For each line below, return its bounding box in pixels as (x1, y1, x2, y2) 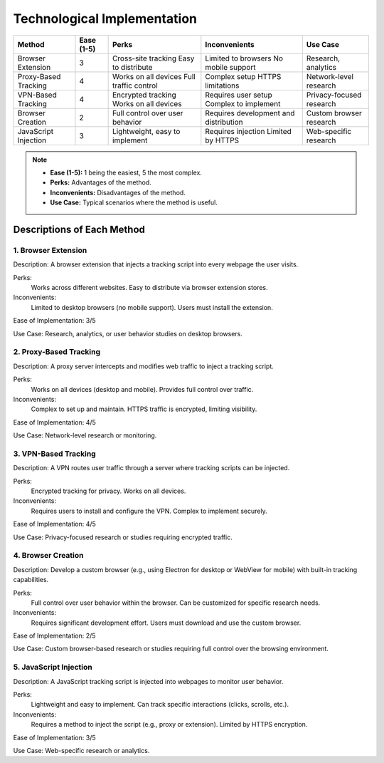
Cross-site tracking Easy (112, 53, 195, 63)
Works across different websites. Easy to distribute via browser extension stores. (31, 284, 268, 292)
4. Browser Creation (13, 551, 85, 561)
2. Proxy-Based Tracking (13, 347, 101, 357)
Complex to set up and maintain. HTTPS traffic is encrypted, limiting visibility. (31, 405, 257, 413)
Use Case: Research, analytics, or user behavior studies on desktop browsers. (13, 329, 243, 338)
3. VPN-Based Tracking (13, 449, 96, 459)
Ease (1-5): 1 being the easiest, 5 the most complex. (50, 168, 203, 177)
